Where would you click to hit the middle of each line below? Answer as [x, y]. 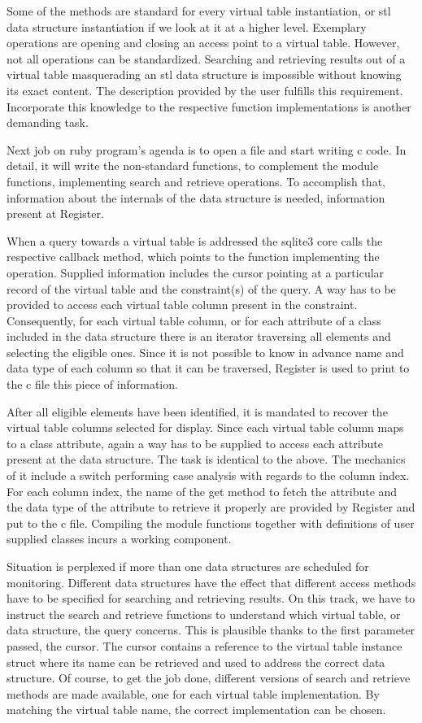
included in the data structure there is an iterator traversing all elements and [199, 336]
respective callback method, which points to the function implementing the [193, 257]
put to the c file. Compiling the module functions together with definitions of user [211, 523]
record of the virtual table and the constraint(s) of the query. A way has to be [201, 288]
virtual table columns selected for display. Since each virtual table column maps [205, 427]
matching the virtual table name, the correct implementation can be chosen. [196, 710]
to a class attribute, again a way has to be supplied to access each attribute [195, 443]
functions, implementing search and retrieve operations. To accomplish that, [196, 181]
